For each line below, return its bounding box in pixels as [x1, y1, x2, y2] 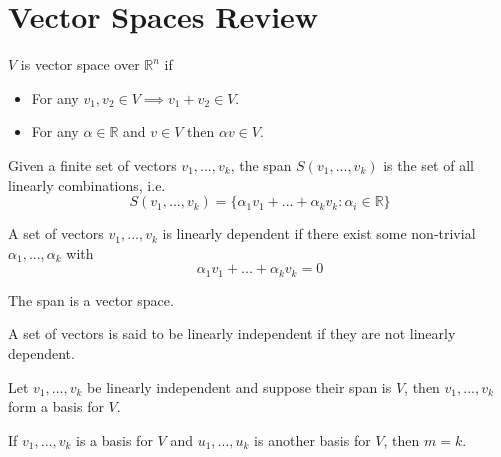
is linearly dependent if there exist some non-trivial [162, 223, 476, 244]
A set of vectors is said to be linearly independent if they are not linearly [8, 323, 456, 344]
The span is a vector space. [8, 289, 174, 310]
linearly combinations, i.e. [8, 174, 166, 195]
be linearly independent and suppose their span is [87, 376, 392, 397]
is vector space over [20, 54, 140, 75]
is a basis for [76, 429, 153, 450]
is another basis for [254, 429, 371, 450]
